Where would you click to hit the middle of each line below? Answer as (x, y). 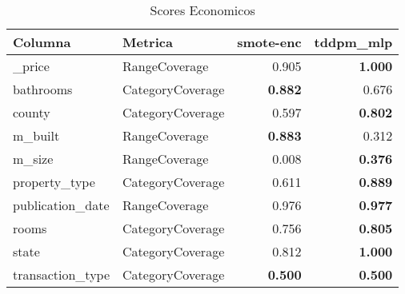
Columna (42, 42)
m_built (36, 135)
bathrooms (43, 89)
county (32, 112)
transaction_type (62, 274)
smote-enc (269, 42)
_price (31, 66)
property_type (54, 182)
